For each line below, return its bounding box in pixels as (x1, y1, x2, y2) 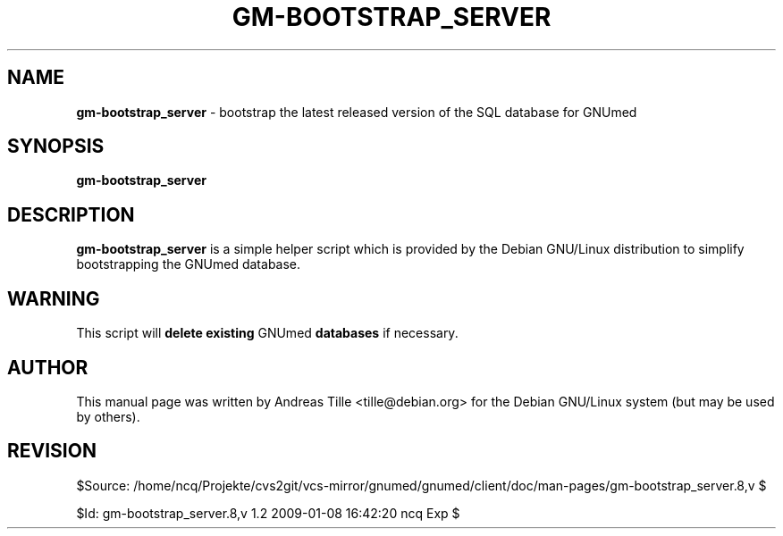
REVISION (7, 440, 97, 463)
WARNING (7, 287, 100, 310)
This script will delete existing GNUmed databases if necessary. (76, 325, 459, 341)
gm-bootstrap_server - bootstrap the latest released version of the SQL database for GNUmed (76, 104, 637, 120)
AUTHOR (7, 356, 88, 379)
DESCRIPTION (7, 203, 135, 226)
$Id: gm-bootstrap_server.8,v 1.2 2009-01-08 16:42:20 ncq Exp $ (76, 505, 460, 521)
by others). (76, 408, 140, 424)
